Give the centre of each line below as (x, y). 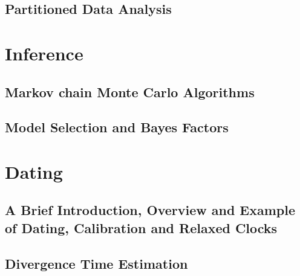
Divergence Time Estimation (96, 263)
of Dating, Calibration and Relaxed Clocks (141, 227)
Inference (44, 53)
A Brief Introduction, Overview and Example (150, 210)
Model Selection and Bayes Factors (117, 127)
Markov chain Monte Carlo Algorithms (130, 91)
